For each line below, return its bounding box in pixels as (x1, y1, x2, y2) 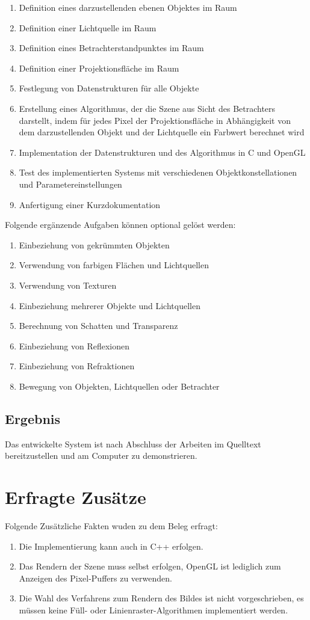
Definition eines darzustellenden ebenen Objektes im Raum (19, 1, 237, 13)
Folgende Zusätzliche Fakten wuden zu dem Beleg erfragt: (5, 519, 218, 532)
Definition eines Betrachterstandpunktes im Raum (19, 41, 204, 54)
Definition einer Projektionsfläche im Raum (19, 61, 179, 74)
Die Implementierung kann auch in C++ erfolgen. (19, 539, 203, 552)
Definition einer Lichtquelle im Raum (19, 21, 157, 34)
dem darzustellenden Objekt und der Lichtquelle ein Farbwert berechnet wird (19, 126, 305, 138)
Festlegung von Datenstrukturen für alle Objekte (19, 82, 199, 94)
